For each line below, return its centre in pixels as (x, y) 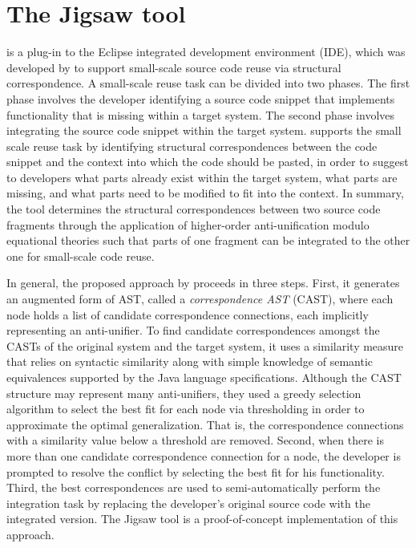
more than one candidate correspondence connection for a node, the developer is (204, 455)
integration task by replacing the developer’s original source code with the (188, 503)
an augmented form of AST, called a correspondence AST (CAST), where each (200, 299)
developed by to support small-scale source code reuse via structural (174, 67)
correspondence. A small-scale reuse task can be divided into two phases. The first (208, 83)
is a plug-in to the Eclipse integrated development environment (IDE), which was (206, 52)
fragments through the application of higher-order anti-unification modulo (188, 224)
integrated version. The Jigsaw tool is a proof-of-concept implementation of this (202, 519)
